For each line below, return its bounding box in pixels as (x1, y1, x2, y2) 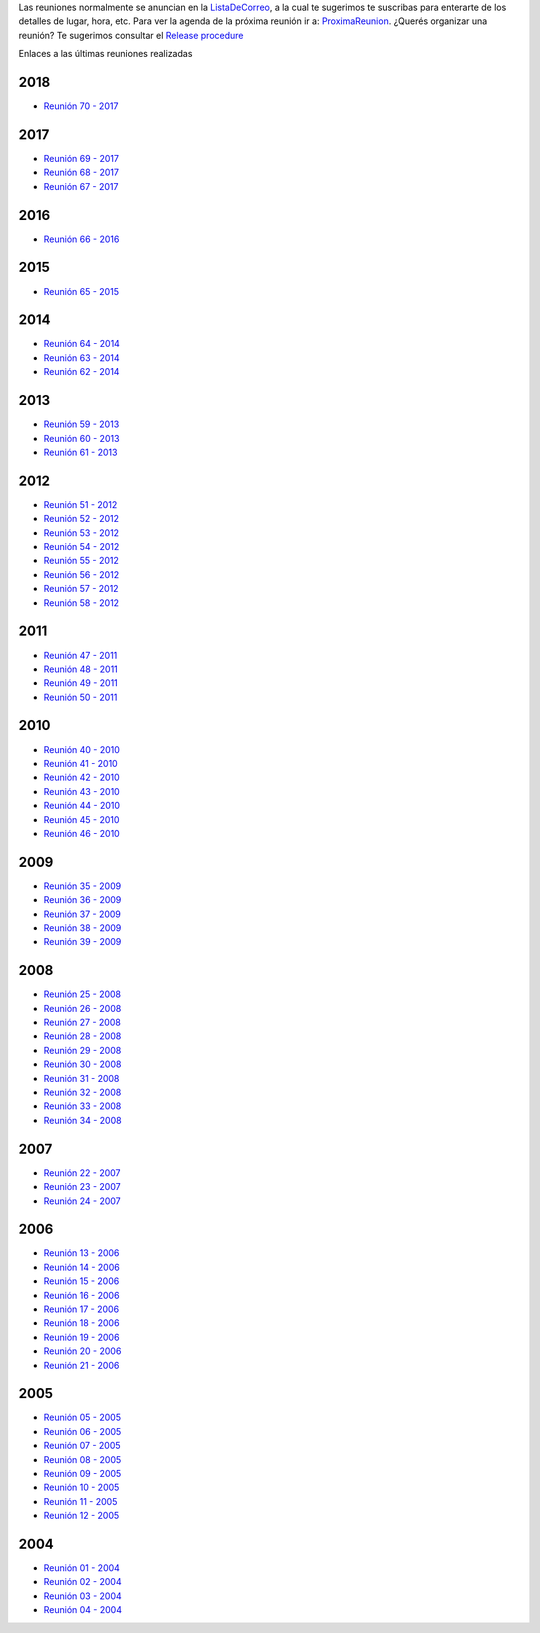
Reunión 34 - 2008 (43, 1114, 122, 1126)
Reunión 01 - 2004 (43, 1562, 120, 1574)
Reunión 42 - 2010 (43, 771, 120, 784)
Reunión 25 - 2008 (43, 988, 122, 1000)
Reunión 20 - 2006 (43, 1345, 122, 1357)
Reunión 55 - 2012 (43, 555, 120, 567)
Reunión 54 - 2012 (43, 541, 120, 553)
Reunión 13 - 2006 (43, 1247, 120, 1259)
